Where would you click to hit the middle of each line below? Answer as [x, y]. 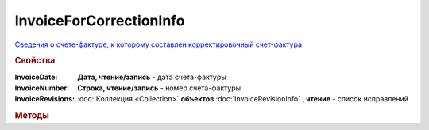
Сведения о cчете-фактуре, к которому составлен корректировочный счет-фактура [158, 44]
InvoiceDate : [36, 77]
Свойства [35, 61]
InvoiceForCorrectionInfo [100, 21]
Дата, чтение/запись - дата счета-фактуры [152, 77]
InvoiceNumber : [42, 88]
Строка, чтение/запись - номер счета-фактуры [159, 88]
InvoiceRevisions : [45, 99]
